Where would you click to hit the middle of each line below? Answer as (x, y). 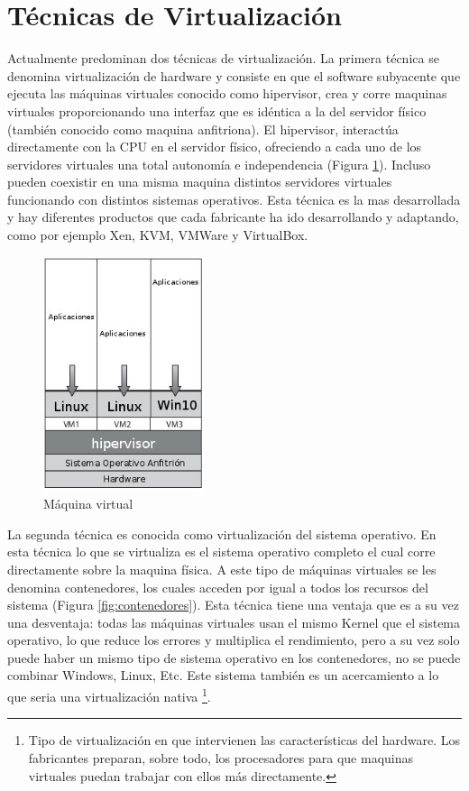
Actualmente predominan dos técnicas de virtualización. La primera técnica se (223, 58)
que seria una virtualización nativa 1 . (109, 695)
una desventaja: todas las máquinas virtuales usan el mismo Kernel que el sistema (234, 622)
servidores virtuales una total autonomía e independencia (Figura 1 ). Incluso (219, 164)
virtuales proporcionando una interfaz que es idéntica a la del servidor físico (217, 110)
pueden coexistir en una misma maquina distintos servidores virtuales (200, 182)
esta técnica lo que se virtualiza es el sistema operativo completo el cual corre (221, 552)
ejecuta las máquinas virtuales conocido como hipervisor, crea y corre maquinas (227, 93)
